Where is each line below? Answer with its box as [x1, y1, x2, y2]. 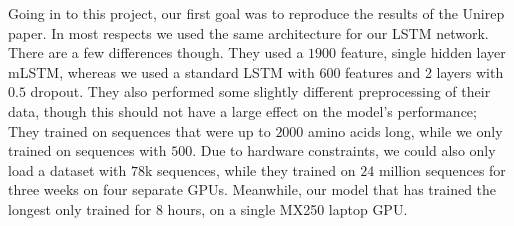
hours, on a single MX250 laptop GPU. [167, 198, 408, 219]
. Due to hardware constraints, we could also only [192, 140, 496, 161]
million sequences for [378, 159, 506, 180]
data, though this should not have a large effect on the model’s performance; [8, 100, 477, 121]
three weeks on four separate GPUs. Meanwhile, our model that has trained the [8, 179, 497, 200]
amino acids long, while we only [308, 120, 503, 141]
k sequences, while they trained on [144, 159, 356, 180]
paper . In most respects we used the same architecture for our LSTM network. [8, 22, 489, 43]
